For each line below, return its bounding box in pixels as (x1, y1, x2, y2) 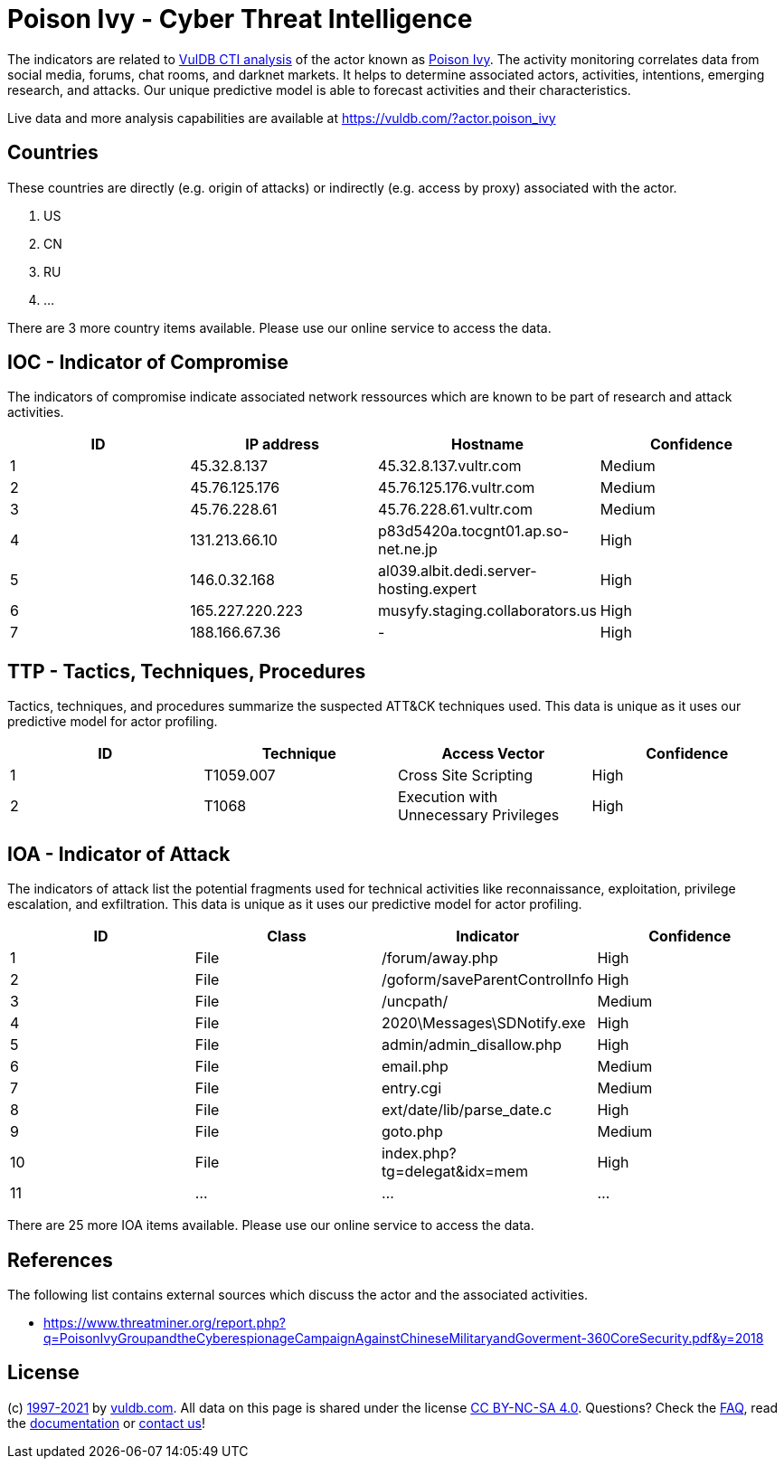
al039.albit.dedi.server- (378, 562, 537, 581)
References (7, 1248, 113, 1272)
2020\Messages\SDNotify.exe (381, 1014, 586, 1033)
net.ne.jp (378, 540, 438, 559)
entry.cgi (381, 1079, 441, 1098)
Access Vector (441, 744, 545, 763)
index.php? (381, 1144, 457, 1163)
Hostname (450, 435, 524, 454)
